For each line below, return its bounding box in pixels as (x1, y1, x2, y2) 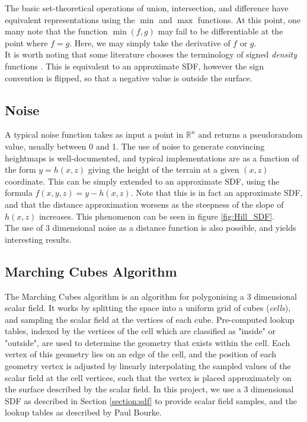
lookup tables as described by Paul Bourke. (5, 406, 162, 418)
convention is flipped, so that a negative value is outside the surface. (5, 71, 252, 84)
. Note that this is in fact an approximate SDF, (130, 186, 303, 199)
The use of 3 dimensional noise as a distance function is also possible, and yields (5, 221, 296, 234)
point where (5, 36, 48, 49)
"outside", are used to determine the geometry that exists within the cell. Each (5, 336, 290, 348)
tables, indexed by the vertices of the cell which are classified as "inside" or (5, 325, 276, 337)
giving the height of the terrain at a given (88, 163, 239, 176)
